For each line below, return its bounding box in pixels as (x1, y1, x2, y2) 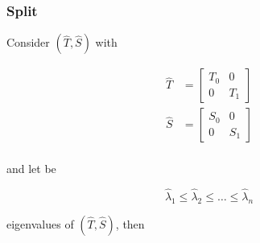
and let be (6, 160, 56, 177)
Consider (6, 34, 50, 51)
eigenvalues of (6, 215, 74, 232)
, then (115, 215, 145, 232)
